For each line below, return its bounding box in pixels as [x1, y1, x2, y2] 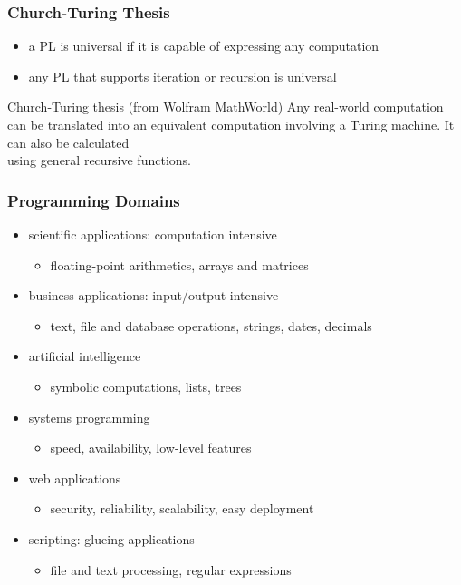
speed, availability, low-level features [50, 438, 252, 457]
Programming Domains [7, 189, 180, 211]
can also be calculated [7, 132, 130, 151]
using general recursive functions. [7, 151, 191, 170]
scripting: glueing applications [28, 529, 195, 548]
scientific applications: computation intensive [28, 225, 277, 243]
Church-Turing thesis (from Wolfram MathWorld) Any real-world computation [7, 97, 444, 116]
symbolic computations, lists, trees [50, 376, 242, 395]
